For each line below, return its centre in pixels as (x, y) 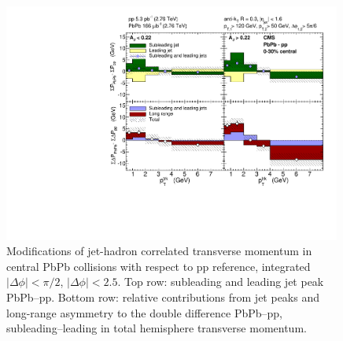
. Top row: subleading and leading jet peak (221, 282)
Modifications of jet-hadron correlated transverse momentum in (159, 251)
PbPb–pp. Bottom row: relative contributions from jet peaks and (163, 297)
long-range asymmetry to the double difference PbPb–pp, (144, 312)
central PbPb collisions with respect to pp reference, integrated (159, 266)
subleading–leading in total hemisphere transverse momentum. (157, 328)
